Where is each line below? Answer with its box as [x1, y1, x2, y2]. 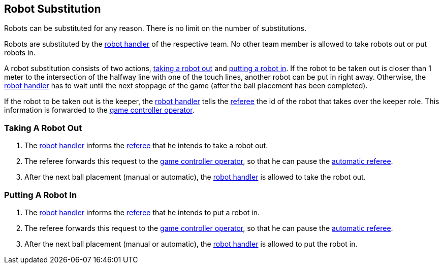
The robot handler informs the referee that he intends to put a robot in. [24, 208, 260, 217]
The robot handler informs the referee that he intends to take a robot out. [24, 141, 268, 150]
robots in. [4, 48, 36, 57]
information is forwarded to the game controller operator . [4, 106, 195, 115]
